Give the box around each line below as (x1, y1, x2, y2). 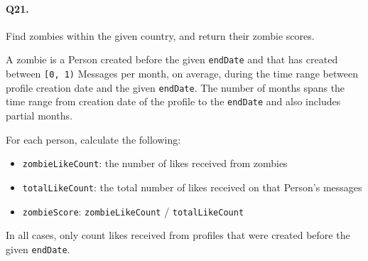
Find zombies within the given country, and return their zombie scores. (6, 28, 315, 43)
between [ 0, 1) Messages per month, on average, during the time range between (6, 66, 358, 81)
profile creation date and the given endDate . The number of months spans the (6, 80, 345, 95)
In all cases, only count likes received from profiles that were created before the (6, 228, 350, 243)
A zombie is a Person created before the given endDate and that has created (6, 52, 338, 67)
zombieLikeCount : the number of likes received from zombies (22, 156, 288, 171)
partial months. (6, 108, 72, 123)
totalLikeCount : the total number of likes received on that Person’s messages (22, 179, 362, 194)
